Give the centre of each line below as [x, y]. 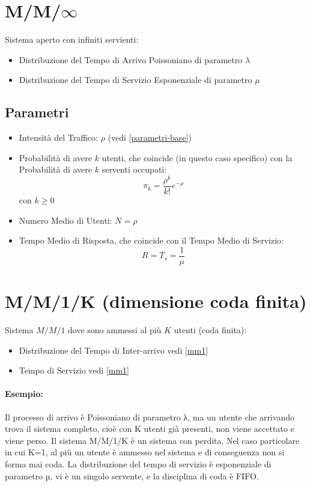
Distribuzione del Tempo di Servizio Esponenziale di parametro [135, 80]
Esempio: [24, 394]
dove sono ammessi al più [115, 330]
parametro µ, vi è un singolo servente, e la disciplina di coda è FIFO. [132, 475]
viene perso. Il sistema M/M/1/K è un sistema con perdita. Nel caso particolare [152, 440]
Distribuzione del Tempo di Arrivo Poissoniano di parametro [131, 59]
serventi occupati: [134, 169]
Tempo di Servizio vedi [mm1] [74, 370]
